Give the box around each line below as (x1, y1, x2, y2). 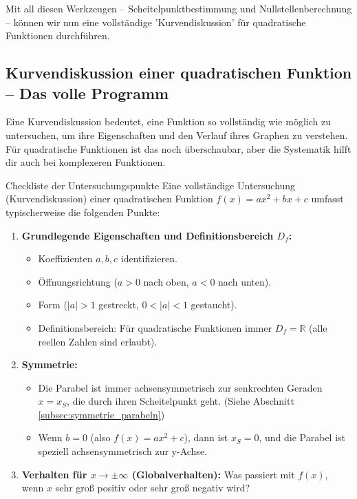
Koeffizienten (38, 251, 93, 266)
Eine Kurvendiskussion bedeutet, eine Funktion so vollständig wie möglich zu (6, 114, 331, 129)
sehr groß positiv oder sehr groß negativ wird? (55, 480, 250, 495)
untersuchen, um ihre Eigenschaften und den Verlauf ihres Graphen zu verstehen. (6, 127, 348, 142)
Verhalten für (21, 467, 87, 481)
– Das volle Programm (6, 82, 169, 103)
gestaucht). (191, 297, 237, 312)
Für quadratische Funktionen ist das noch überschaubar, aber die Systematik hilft (6, 141, 351, 156)
